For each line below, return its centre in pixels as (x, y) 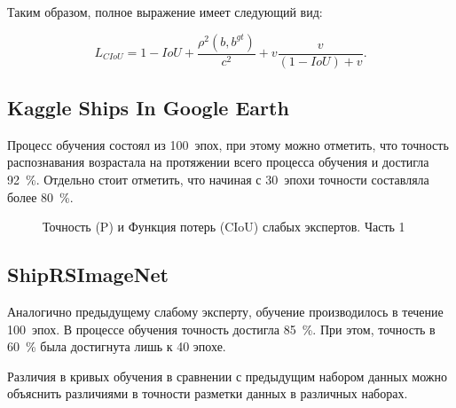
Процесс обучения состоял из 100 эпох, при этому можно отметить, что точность (228, 144)
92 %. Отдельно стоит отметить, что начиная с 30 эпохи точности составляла (218, 180)
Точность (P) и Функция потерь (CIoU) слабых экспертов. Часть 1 (224, 227)
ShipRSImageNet (88, 275)
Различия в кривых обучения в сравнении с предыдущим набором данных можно (227, 376)
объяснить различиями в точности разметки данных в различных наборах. (208, 393)
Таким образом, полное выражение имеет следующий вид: (165, 12)
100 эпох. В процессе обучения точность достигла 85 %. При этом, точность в (221, 329)
